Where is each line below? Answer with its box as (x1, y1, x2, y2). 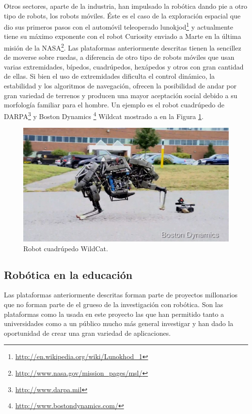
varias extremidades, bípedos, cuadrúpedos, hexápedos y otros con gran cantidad (4, 61, 244, 71)
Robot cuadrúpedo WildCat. (23, 243, 108, 253)
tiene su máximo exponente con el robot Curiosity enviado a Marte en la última (4, 31, 241, 41)
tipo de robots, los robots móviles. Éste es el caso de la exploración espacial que (4, 10, 241, 20)
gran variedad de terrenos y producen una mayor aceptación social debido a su (4, 90, 237, 100)
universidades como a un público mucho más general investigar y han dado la (4, 318, 234, 328)
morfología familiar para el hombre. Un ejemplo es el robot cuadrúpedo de (4, 100, 224, 110)
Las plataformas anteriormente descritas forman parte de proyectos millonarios (4, 290, 238, 300)
